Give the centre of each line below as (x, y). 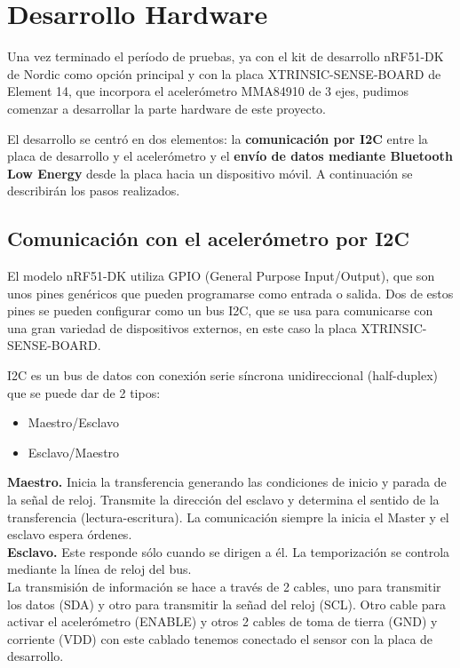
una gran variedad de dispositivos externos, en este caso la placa (182, 327)
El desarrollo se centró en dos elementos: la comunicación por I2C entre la (218, 138)
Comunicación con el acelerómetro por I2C (208, 239)
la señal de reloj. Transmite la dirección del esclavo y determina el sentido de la (223, 500)
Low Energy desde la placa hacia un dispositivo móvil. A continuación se (210, 173)
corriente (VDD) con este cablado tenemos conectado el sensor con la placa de (220, 638)
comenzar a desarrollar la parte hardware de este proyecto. (167, 108)
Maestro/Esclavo (74, 422)
